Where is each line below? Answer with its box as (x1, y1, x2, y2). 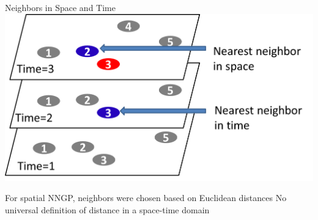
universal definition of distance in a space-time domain (5, 203, 210, 216)
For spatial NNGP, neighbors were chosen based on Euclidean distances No (5, 191, 287, 204)
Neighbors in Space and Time (5, 1, 116, 13)
